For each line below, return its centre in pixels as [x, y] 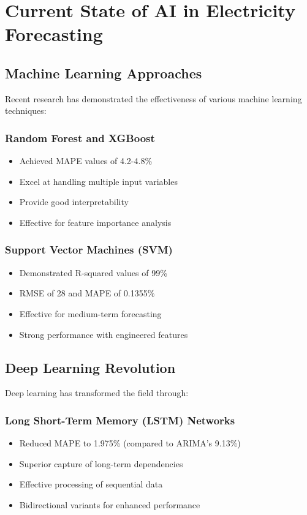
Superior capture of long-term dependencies [101, 463]
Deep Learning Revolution [90, 367]
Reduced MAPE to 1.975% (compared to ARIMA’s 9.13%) [130, 443]
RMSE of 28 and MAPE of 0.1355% [87, 293]
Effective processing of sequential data [91, 484]
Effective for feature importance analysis [95, 222]
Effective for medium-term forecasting [90, 313]
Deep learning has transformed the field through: [97, 393]
